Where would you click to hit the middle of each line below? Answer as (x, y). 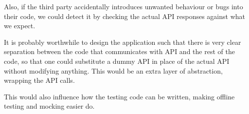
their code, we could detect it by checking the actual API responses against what (124, 16)
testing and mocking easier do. (49, 106)
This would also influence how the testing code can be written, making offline (119, 96)
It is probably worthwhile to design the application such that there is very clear (123, 42)
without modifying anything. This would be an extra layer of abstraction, (113, 70)
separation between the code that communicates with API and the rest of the (119, 51)
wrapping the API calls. (39, 80)
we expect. (20, 26)
